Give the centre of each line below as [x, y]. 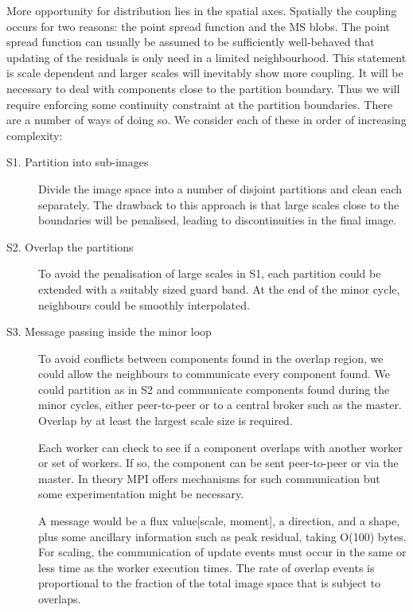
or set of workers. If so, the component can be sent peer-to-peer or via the [218, 463]
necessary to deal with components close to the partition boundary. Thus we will [203, 88]
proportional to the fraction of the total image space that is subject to [210, 583]
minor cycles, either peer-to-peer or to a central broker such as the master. [220, 405]
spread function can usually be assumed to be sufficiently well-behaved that [191, 42]
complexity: [35, 135]
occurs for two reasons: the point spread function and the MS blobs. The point [199, 26]
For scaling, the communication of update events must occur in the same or [222, 552]
